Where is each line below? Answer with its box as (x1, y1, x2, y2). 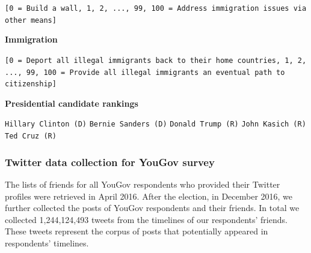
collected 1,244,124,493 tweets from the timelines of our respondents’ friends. (5, 213, 288, 225)
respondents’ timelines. (5, 236, 89, 249)
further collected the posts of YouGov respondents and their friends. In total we (5, 201, 300, 214)
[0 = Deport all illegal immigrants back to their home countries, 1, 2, (5, 56, 307, 65)
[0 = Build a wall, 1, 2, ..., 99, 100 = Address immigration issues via (5, 4, 307, 13)
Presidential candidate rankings (5, 97, 138, 109)
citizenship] (5, 80, 57, 89)
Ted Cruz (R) (5, 132, 57, 141)
